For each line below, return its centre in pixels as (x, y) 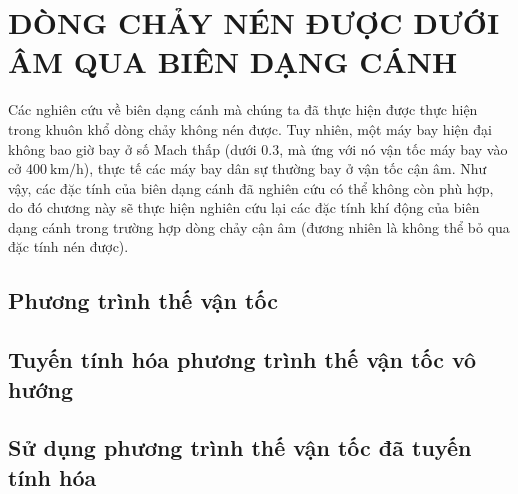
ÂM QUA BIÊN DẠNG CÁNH (233, 61)
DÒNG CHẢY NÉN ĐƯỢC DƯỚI (254, 22)
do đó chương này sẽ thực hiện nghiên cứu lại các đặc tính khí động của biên (244, 207)
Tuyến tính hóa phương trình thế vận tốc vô (242, 359)
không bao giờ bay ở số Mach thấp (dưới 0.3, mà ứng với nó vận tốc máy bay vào (258, 148)
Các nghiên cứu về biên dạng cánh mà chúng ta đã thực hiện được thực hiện (243, 109)
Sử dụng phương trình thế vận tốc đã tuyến (240, 447)
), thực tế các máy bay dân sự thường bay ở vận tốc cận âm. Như (285, 168)
